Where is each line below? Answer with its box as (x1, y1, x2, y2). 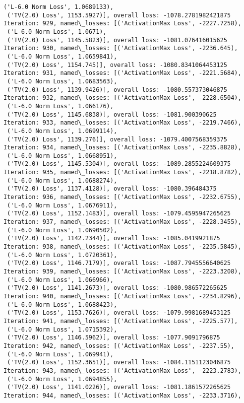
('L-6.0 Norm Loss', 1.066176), (7, 102, 114, 110)
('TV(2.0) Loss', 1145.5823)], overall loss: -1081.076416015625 (7, 36, 228, 44)
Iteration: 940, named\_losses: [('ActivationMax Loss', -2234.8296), (3, 292, 242, 300)
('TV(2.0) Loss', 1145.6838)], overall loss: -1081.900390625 (7, 111, 217, 118)
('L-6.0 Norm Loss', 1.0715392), (7, 326, 118, 333)
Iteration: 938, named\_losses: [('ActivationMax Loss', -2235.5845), (3, 243, 242, 251)
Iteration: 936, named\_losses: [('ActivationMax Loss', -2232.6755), (3, 194, 242, 201)
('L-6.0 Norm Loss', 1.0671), (7, 28, 107, 35)
